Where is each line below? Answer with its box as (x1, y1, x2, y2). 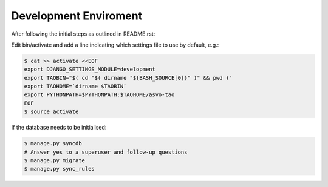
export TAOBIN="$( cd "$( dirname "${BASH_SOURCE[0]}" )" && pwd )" (24, 74, 233, 81)
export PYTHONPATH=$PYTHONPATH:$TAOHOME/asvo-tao (24, 91, 175, 98)
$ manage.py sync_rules (24, 165, 95, 172)
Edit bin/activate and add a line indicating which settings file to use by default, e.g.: (11, 41, 219, 48)
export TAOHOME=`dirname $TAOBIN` (24, 83, 127, 90)
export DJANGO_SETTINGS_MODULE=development (24, 66, 156, 73)
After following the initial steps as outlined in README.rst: (11, 30, 155, 38)
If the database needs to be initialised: (11, 124, 107, 131)
